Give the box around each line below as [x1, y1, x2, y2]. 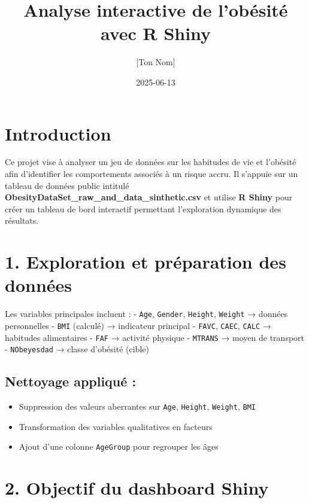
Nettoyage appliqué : [5, 372, 137, 391]
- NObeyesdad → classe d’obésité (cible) [5, 343, 149, 355]
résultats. [5, 214, 39, 227]
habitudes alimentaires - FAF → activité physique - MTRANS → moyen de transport [5, 331, 305, 343]
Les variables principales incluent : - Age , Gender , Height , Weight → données [5, 307, 288, 320]
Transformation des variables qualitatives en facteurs [19, 420, 213, 432]
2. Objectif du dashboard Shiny [5, 475, 269, 500]
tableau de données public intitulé [5, 179, 129, 191]
